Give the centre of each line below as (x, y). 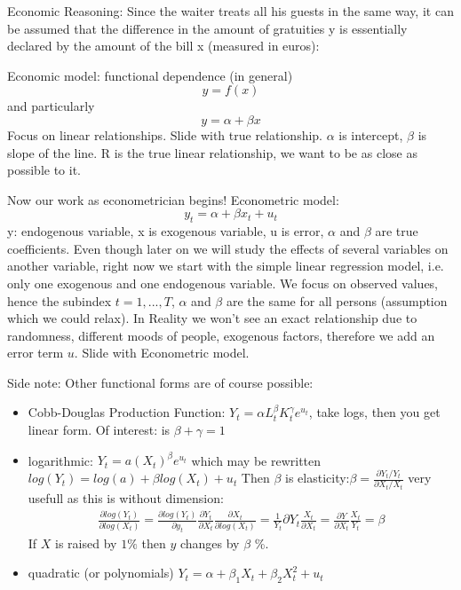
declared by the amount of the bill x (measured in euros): (163, 46)
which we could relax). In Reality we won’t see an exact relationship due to (212, 318)
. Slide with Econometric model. (162, 353)
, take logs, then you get (374, 412)
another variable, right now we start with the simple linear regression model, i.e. (226, 266)
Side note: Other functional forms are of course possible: (160, 382)
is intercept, (371, 134)
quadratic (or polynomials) (101, 573)
